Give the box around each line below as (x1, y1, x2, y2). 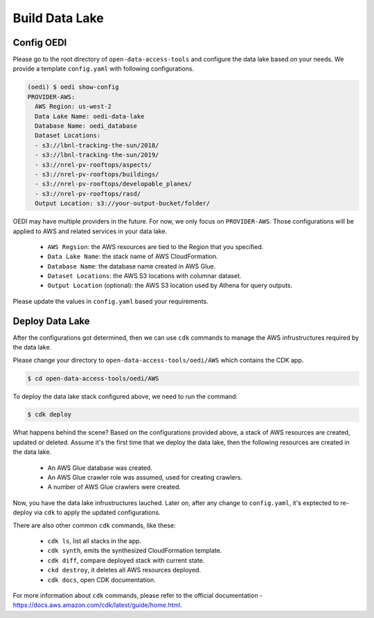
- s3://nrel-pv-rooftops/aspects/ (35, 161, 152, 169)
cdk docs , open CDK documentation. (47, 575, 156, 584)
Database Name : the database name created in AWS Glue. (47, 262, 216, 270)
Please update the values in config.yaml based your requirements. (12, 297, 209, 305)
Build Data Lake (12, 10, 104, 26)
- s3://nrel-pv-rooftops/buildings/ (35, 170, 159, 178)
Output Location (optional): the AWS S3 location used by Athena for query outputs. (47, 281, 293, 290)
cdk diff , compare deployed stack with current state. (47, 556, 205, 564)
